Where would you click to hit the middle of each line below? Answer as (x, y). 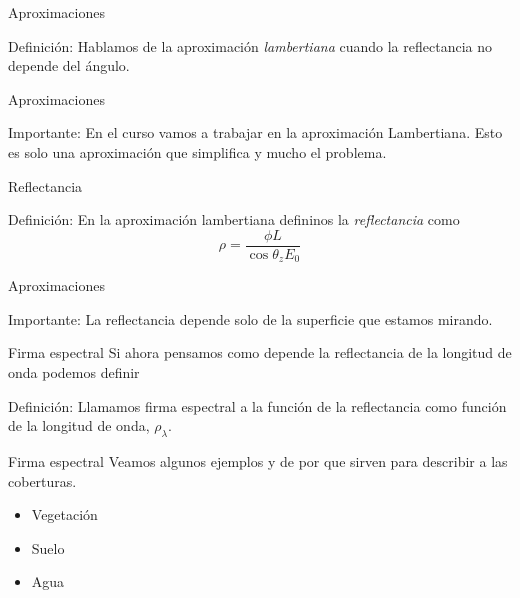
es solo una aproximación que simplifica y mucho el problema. (197, 151)
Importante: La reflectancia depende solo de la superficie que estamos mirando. (250, 318)
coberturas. (42, 480)
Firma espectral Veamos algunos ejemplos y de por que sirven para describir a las (258, 461)
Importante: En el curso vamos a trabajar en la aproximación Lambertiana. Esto (255, 132)
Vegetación (64, 514)
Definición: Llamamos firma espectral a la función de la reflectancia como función (257, 405)
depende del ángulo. (69, 65)
